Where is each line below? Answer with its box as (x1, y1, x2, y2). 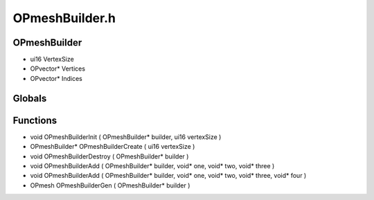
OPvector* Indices (30, 74, 83, 82)
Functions (12, 114, 57, 126)
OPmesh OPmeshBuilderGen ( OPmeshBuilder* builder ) (30, 181, 190, 190)
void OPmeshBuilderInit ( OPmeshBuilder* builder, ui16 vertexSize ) (30, 132, 222, 141)
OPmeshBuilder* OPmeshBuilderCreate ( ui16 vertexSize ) (30, 143, 195, 151)
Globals (12, 92, 47, 104)
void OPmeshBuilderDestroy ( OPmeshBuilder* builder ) (30, 152, 189, 161)
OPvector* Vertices (30, 64, 86, 73)
